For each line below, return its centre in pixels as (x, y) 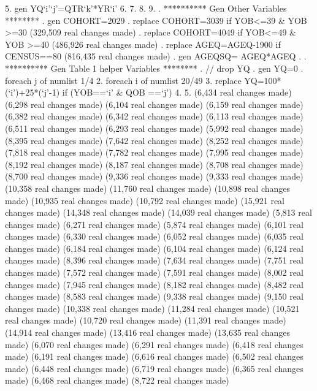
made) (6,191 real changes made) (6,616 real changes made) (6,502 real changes (154, 356)
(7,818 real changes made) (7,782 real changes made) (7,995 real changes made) (154, 152)
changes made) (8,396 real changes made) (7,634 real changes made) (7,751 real (154, 260)
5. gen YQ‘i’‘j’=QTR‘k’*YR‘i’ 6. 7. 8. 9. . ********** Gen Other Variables (146, 8)
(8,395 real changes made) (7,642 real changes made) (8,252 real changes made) (154, 140)
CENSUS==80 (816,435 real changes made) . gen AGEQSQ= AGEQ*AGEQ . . (156, 56)
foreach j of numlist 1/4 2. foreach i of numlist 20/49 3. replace (123, 80)
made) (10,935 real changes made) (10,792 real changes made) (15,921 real (145, 200)
